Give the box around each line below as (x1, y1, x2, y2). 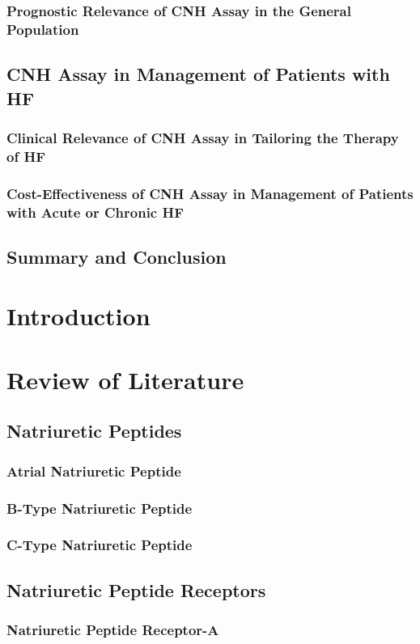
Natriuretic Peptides (6, 418, 182, 443)
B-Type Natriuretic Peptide (6, 498, 193, 518)
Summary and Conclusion (6, 244, 227, 269)
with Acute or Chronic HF (6, 201, 185, 222)
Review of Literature (6, 362, 244, 396)
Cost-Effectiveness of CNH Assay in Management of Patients (6, 183, 414, 203)
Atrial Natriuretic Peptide (6, 460, 181, 481)
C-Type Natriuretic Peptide (6, 535, 193, 555)
